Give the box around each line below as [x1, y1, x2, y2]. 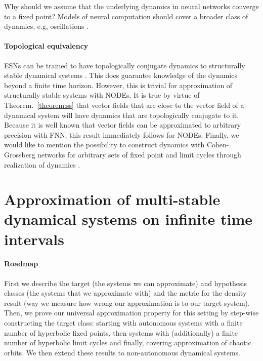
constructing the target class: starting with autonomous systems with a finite [4, 317, 243, 328]
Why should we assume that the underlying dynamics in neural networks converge [4, 1, 259, 11]
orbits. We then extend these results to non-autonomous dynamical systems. [4, 347, 240, 357]
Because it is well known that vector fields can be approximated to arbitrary [4, 119, 241, 130]
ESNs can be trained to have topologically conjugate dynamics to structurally [4, 60, 245, 70]
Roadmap [4, 258, 38, 269]
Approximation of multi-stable [4, 189, 221, 210]
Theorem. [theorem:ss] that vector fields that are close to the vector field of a [4, 99, 244, 110]
